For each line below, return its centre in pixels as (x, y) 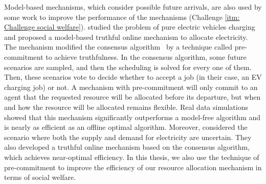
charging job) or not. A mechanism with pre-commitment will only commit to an (131, 87)
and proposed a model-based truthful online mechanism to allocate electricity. (126, 37)
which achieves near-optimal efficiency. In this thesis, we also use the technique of (132, 157)
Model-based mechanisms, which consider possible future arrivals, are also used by (133, 7)
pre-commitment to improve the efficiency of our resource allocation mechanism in (133, 167)
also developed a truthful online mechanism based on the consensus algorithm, (127, 147)
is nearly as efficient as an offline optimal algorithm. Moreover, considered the (126, 127)
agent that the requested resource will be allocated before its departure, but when (132, 97)
